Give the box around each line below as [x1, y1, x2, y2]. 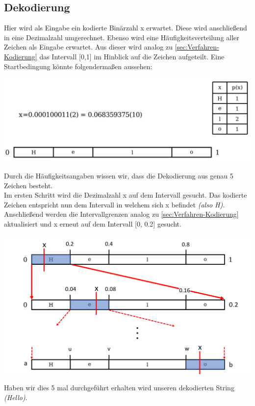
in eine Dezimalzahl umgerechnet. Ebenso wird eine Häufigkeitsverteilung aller [4, 32, 239, 42]
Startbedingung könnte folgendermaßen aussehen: [4, 61, 153, 71]
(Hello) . [4, 392, 27, 402]
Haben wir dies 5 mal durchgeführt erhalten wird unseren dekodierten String [4, 382, 234, 393]
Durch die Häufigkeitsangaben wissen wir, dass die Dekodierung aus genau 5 [4, 171, 233, 181]
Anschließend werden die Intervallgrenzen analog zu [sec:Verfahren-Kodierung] [4, 209, 239, 219]
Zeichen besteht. [4, 180, 53, 190]
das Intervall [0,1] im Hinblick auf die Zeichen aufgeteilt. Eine [39, 51, 225, 61]
